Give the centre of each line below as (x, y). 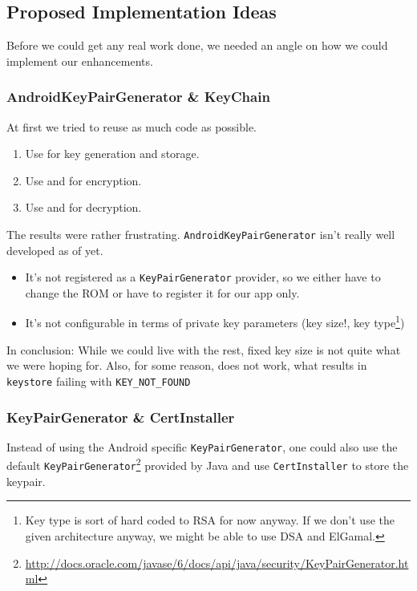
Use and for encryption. (83, 180)
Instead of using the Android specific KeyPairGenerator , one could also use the (202, 446)
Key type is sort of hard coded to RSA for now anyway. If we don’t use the (210, 520)
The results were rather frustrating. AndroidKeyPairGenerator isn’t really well (201, 234)
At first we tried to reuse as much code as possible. (132, 126)
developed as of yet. (55, 250)
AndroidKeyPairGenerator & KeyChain (138, 97)
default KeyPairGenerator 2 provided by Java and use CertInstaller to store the (208, 464)
